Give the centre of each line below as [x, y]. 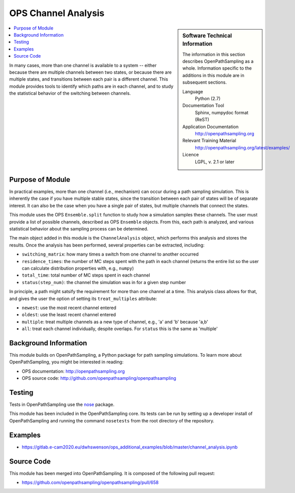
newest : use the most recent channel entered [69, 308]
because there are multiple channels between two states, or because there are [91, 72]
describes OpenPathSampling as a [218, 61]
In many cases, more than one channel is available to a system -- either [83, 65]
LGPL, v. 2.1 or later [215, 162]
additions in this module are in [214, 75]
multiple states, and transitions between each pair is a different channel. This [89, 79]
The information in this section [214, 54]
